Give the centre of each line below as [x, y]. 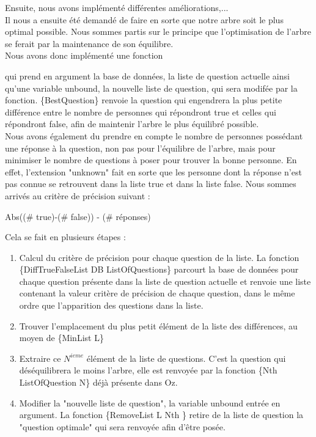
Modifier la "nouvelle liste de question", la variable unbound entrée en [150, 402]
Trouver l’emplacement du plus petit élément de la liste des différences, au [158, 325]
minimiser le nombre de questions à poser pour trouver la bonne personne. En [151, 160]
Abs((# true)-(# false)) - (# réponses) [78, 216]
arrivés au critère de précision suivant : [78, 195]
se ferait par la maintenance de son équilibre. [89, 43]
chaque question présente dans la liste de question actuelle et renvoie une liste [165, 281]
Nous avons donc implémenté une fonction [84, 55]
